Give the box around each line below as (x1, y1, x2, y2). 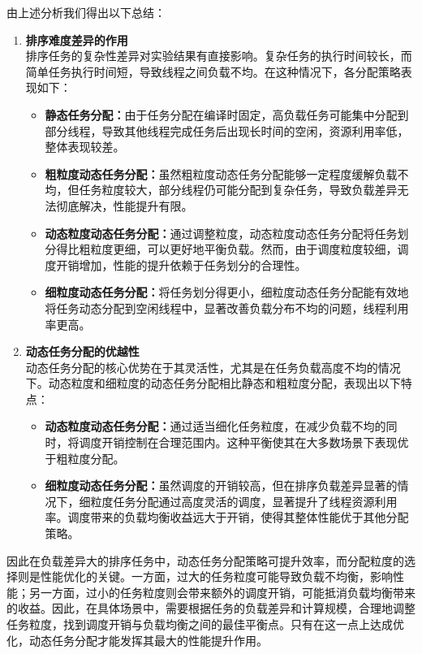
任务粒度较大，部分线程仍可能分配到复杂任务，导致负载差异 (79, 181, 398, 198)
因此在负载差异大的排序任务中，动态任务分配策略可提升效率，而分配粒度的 (6, 552, 404, 569)
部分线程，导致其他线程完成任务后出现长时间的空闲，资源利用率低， (45, 122, 409, 139)
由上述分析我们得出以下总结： (6, 4, 166, 20)
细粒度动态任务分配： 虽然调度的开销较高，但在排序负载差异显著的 (45, 477, 398, 494)
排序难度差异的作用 (25, 31, 128, 48)
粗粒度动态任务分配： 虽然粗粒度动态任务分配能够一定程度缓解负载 (45, 165, 398, 182)
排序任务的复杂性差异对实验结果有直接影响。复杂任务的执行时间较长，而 (25, 47, 412, 64)
